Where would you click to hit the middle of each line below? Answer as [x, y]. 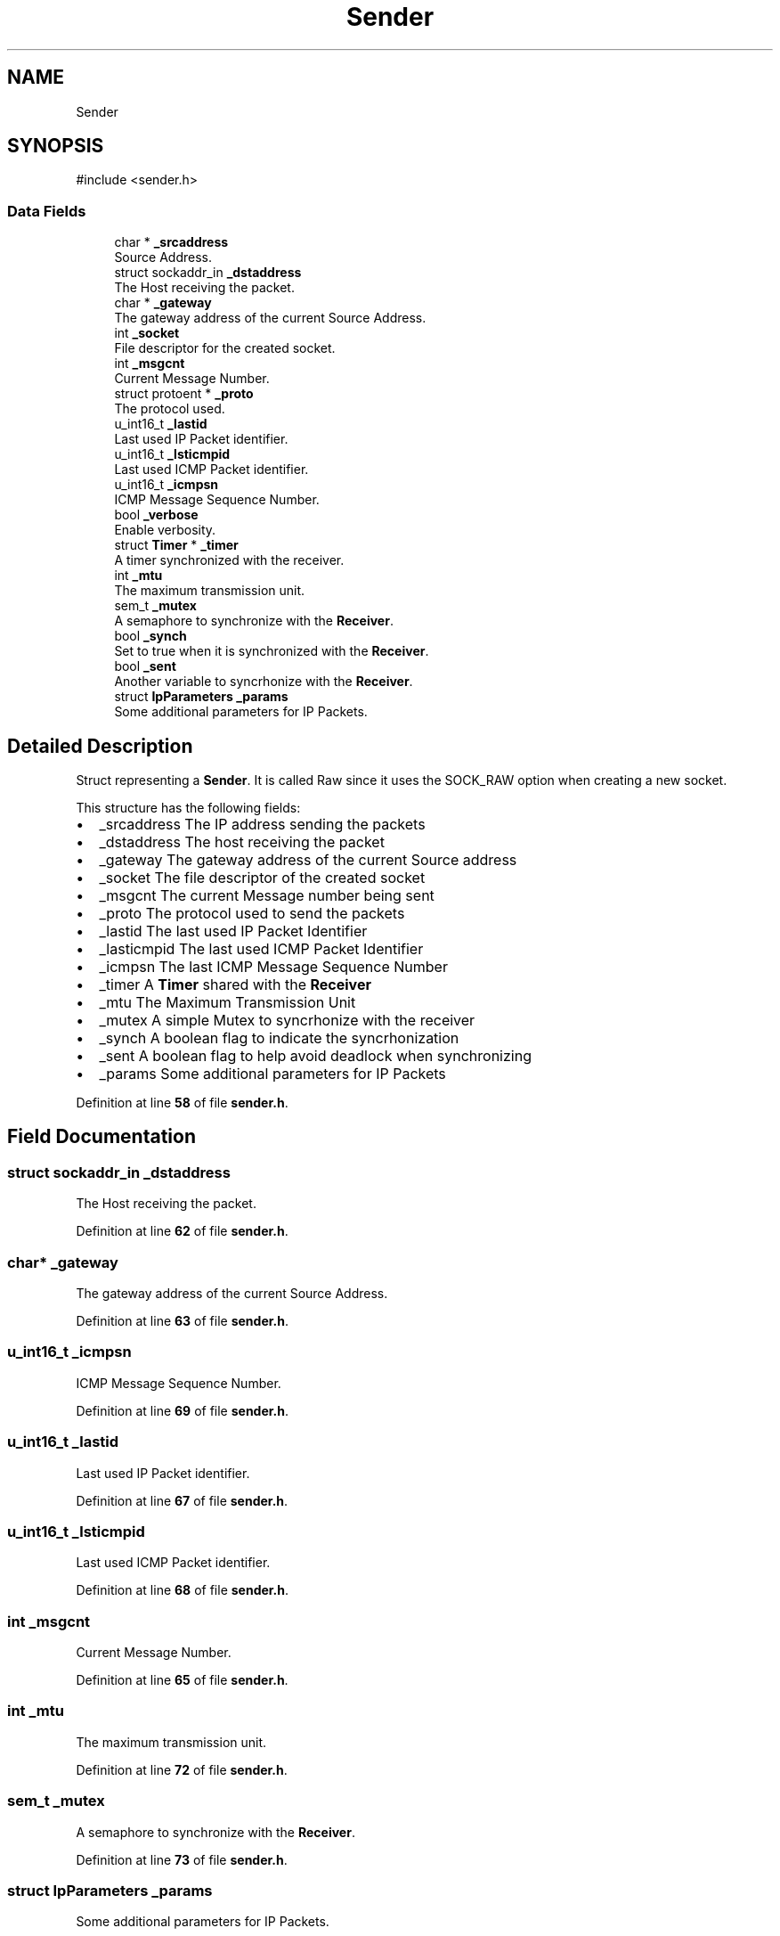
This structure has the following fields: [188, 808]
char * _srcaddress [171, 242]
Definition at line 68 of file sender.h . [183, 1590]
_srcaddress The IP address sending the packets [262, 825]
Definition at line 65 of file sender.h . [182, 1680]
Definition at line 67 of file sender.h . [182, 1500]
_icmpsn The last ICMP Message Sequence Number [273, 967]
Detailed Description [100, 746]
